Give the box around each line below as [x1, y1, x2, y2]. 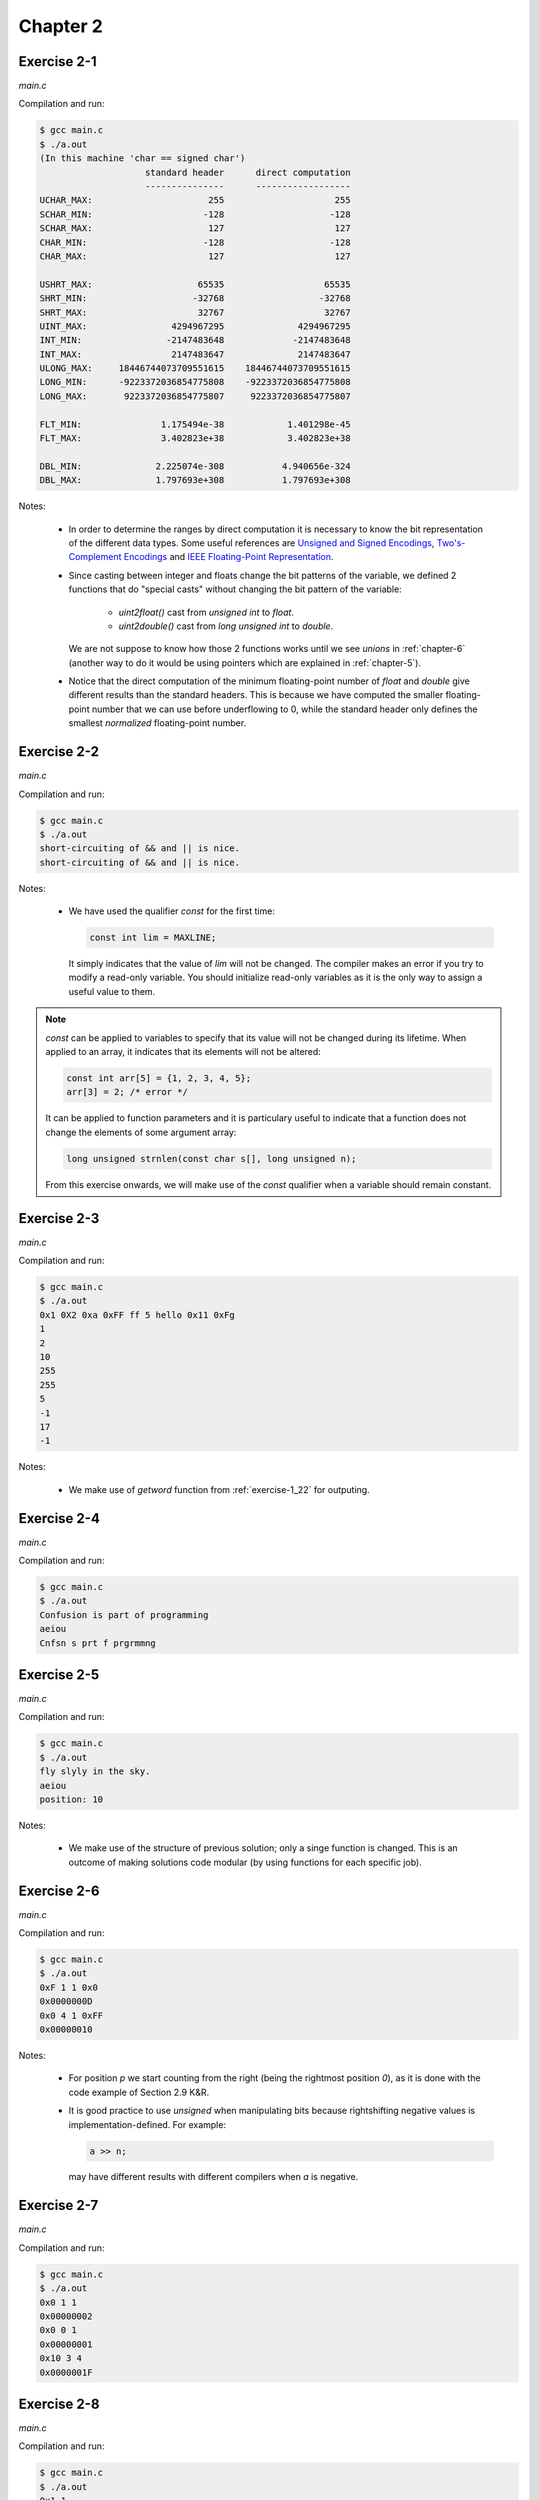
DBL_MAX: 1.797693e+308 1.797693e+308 [39, 475, 351, 486]
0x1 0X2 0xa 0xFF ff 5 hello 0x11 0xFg [39, 1309, 235, 1320]
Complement [68, 551, 122, 563]
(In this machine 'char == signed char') [39, 153, 246, 164]
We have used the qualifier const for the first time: [68, 905, 275, 917]
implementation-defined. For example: [68, 2118, 227, 2130]
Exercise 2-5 [18, 1666, 100, 1683]
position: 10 [39, 1793, 104, 1805]
